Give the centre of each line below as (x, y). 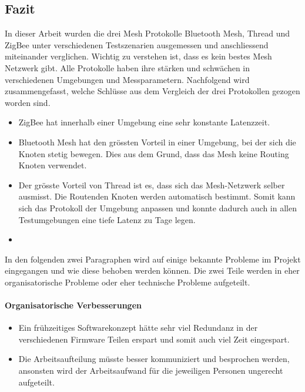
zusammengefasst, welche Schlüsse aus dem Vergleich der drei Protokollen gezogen (152, 91)
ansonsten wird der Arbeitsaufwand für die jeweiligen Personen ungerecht (151, 371)
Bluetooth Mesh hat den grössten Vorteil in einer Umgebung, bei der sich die (157, 142)
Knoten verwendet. (53, 165)
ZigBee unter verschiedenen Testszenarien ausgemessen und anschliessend (137, 44)
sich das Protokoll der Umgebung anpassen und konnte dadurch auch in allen (157, 207)
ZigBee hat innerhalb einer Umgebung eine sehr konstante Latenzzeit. (144, 122)
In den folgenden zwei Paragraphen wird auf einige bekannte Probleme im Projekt (153, 259)
